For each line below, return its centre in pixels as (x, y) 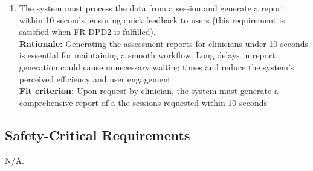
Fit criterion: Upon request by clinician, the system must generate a (149, 91)
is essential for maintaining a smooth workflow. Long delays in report (147, 55)
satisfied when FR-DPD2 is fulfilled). (87, 32)
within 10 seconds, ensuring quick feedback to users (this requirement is (152, 20)
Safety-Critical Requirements (98, 135)
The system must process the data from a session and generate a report (152, 8)
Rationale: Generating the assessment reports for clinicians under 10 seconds (164, 43)
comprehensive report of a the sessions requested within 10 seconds (143, 102)
